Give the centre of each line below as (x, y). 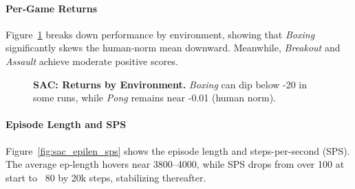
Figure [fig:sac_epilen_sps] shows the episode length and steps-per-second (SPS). (178, 150)
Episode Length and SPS (66, 124)
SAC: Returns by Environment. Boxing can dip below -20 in (170, 84)
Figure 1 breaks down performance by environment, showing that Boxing (160, 34)
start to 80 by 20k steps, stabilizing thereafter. (106, 177)
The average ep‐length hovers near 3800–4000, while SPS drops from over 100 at (175, 164)
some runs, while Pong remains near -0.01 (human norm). (154, 98)
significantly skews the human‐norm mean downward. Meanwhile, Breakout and (173, 48)
